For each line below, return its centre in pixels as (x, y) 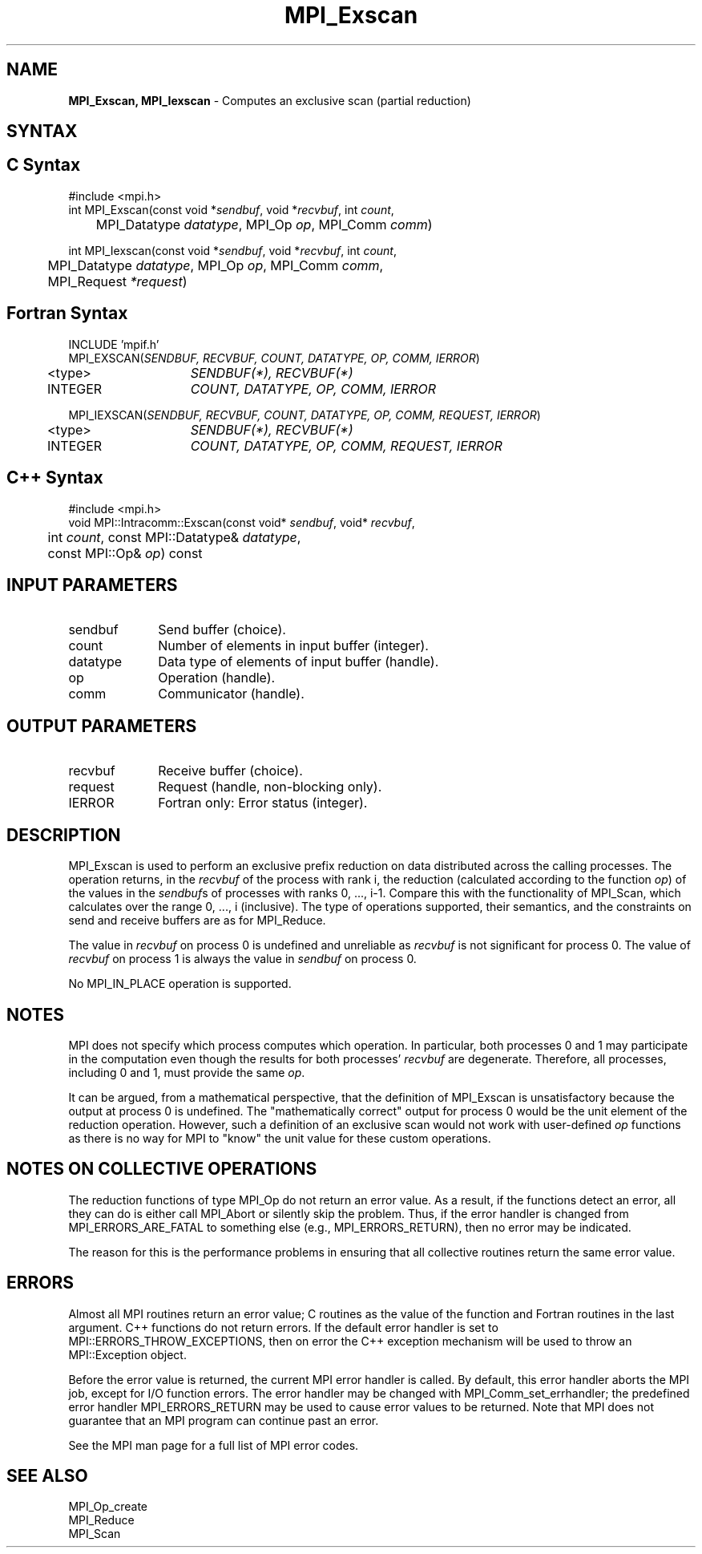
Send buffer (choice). (222, 630)
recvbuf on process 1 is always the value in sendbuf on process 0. (242, 959)
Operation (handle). (217, 678)
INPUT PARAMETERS (92, 585)
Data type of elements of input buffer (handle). (299, 662)
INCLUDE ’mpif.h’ (114, 344)
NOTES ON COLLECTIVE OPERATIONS (162, 1169)
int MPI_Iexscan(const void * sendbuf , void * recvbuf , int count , (233, 250)
